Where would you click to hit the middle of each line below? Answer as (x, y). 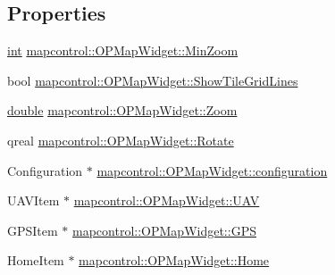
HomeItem (36, 260)
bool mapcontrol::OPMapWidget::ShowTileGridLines (153, 80)
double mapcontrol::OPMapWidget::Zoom (122, 110)
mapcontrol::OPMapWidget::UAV (167, 200)
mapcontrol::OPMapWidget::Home (174, 260)
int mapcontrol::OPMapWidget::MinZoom (123, 50)
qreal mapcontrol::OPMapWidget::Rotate (121, 140)
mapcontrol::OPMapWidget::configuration (212, 170)
